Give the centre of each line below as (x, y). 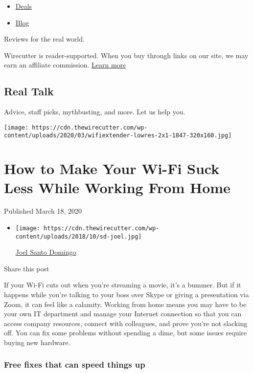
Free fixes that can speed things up (75, 364)
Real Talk (29, 91)
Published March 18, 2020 (43, 211)
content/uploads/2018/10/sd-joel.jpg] (79, 236)
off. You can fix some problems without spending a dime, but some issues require (126, 333)
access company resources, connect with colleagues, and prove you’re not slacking (126, 323)
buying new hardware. (37, 342)
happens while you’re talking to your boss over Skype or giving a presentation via (126, 295)
